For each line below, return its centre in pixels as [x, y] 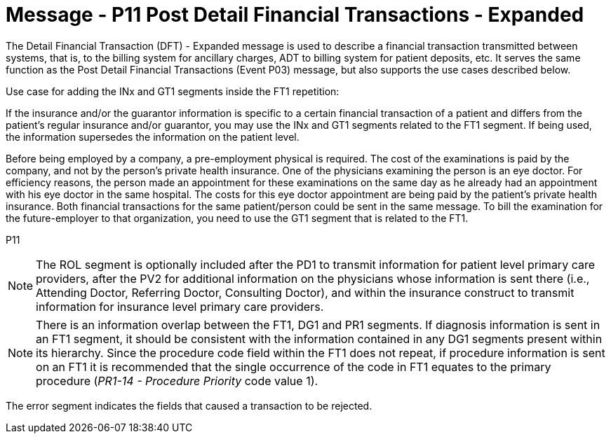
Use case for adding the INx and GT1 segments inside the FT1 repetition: [173, 91]
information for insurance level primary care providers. [180, 306]
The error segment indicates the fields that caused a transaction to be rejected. [189, 405]
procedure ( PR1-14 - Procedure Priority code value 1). [177, 381]
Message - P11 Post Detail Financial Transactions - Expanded [295, 15]
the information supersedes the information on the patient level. [153, 137]
